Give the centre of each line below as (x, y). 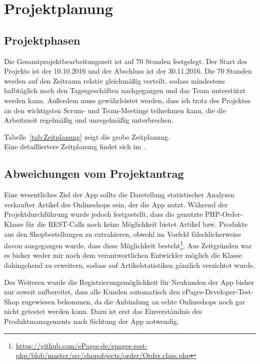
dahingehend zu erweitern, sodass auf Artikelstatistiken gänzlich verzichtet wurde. (129, 265)
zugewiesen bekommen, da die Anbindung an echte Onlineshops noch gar (133, 301)
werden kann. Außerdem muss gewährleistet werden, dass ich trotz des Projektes (127, 100)
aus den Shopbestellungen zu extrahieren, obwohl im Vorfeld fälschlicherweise (122, 234)
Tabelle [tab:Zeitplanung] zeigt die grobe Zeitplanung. (87, 136)
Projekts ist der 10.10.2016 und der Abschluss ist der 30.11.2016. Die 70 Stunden (128, 71)
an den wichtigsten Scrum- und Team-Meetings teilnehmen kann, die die (115, 110)
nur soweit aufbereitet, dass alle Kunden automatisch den (92, 292)
